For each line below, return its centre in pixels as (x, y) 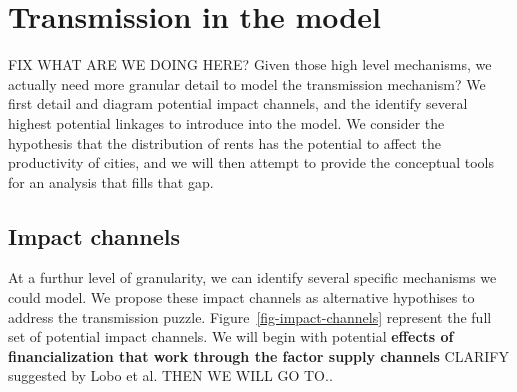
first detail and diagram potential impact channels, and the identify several (238, 103)
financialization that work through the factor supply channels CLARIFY (258, 355)
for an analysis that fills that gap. (111, 181)
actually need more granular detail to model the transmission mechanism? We (247, 83)
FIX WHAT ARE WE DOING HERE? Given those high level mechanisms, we (250, 64)
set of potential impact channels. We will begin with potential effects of (231, 336)
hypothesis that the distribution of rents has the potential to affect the (224, 142)
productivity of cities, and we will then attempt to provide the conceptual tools (251, 162)
